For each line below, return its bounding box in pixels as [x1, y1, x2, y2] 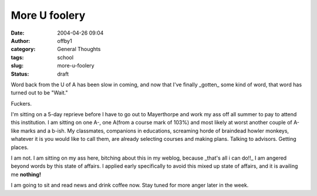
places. [11, 144, 29, 151]
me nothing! [11, 171, 41, 178]
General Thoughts [57, 46, 101, 53]
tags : [11, 53, 24, 61]
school [57, 53, 73, 61]
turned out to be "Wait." [11, 89, 68, 96]
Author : [11, 37, 31, 44]
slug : [11, 62, 23, 69]
